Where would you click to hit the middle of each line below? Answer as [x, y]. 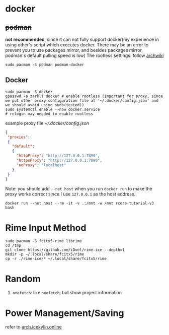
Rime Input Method [46, 228]
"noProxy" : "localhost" [41, 165]
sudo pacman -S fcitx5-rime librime [44, 241]
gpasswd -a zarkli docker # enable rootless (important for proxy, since [84, 96]
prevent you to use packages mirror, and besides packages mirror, [74, 50]
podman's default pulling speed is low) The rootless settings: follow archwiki [84, 55]
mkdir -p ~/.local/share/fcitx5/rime [45, 254]
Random [23, 279]
